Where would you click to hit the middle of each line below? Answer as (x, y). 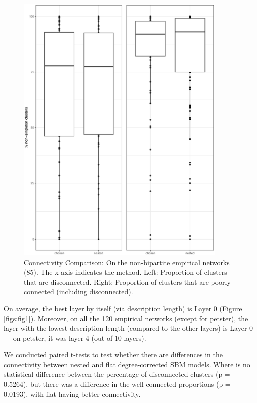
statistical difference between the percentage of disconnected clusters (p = (117, 374)
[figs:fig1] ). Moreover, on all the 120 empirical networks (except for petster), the (126, 318)
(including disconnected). (95, 291)
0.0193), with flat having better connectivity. (72, 394)
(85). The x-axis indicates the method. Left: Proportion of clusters (126, 272)
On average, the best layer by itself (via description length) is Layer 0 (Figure (123, 308)
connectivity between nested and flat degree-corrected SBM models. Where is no (127, 364)
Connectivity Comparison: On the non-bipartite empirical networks (127, 262)
